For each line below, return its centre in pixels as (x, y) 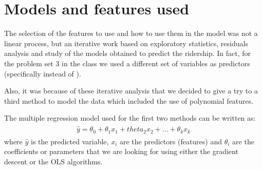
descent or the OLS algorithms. (53, 161)
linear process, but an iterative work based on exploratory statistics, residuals (126, 43)
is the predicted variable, (70, 141)
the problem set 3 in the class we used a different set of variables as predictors (127, 63)
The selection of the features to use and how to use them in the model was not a (131, 33)
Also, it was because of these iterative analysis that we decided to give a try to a (131, 91)
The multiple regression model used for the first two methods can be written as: (130, 118)
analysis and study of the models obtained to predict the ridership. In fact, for (128, 53)
